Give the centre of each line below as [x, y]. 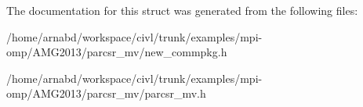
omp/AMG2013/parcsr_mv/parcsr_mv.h [106, 93]
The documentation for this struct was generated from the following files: [182, 10]
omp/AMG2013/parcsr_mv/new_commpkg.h [117, 52]
